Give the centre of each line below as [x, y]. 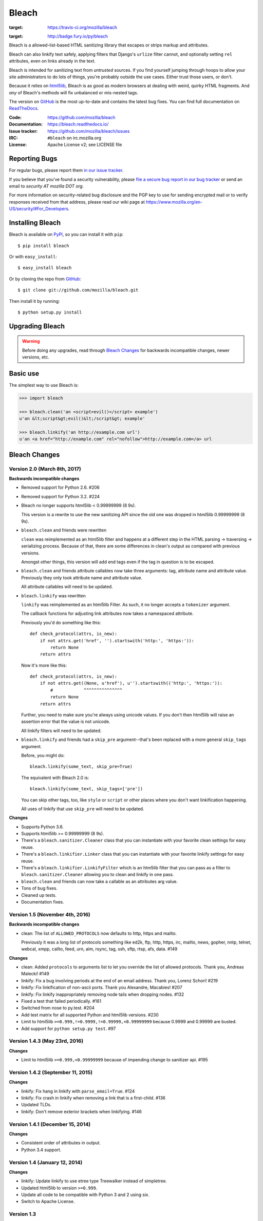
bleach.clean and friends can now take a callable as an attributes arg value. [99, 881]
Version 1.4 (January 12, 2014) [46, 1162]
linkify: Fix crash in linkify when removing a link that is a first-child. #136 [93, 1098]
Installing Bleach [35, 223]
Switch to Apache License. [48, 1201]
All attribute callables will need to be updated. [67, 587]
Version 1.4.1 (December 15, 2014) [50, 1124]
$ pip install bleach [43, 246]
